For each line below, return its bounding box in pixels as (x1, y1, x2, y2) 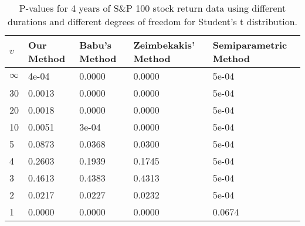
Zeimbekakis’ (133, 38, 195, 52)
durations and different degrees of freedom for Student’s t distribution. (7, 15, 298, 28)
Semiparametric (212, 38, 287, 52)
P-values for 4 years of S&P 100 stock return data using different (19, 1, 286, 15)
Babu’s (79, 38, 112, 52)
